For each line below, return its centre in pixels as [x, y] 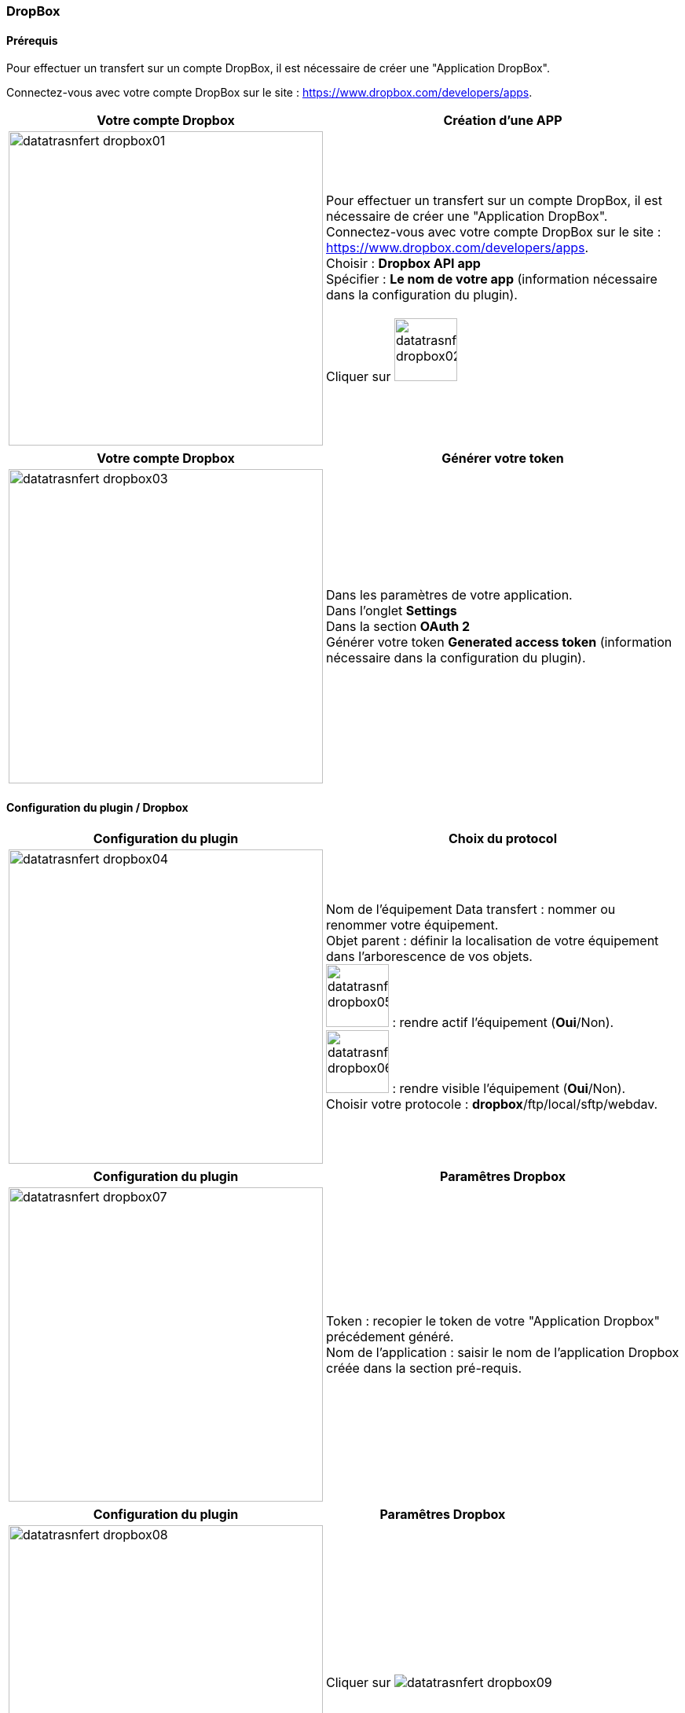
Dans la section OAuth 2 [398, 627]
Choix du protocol [503, 839]
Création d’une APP [503, 121]
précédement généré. [390, 1337]
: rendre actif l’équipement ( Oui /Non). [503, 1023]
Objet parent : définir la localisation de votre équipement [493, 941]
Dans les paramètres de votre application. [449, 595]
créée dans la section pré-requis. [424, 1368]
